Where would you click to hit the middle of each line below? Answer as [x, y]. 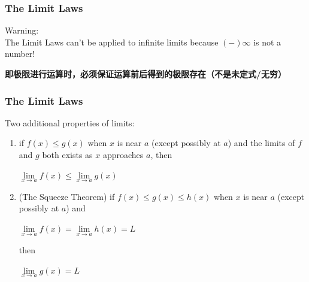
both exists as [67, 154]
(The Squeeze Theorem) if [67, 196]
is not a [267, 42]
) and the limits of [261, 143]
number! [20, 54]
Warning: [22, 30]
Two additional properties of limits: [70, 122]
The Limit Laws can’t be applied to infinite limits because [112, 42]
